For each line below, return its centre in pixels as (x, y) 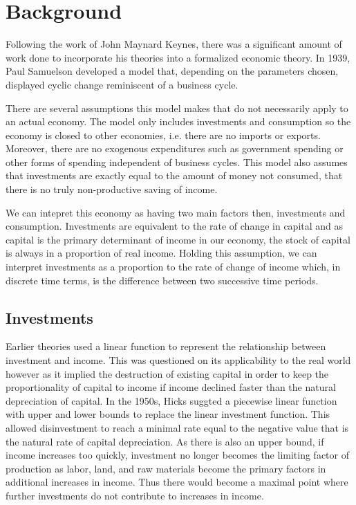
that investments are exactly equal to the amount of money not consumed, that (174, 175)
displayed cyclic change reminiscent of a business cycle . (122, 84)
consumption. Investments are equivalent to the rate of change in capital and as (175, 226)
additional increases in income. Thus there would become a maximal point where (177, 482)
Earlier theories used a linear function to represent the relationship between (166, 346)
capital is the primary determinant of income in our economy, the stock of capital (178, 239)
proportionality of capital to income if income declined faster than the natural (171, 387)
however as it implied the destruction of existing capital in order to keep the (167, 373)
